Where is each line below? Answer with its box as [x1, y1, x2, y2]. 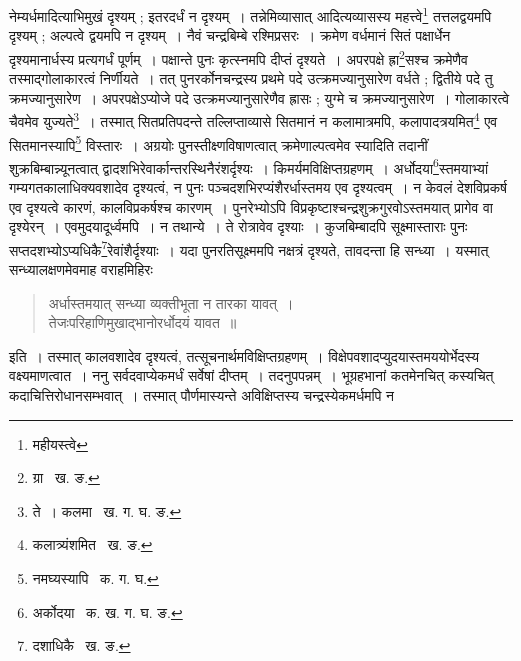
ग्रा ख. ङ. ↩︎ [32, 467, 100, 488]
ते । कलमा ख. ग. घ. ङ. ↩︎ [32, 500, 182, 521]
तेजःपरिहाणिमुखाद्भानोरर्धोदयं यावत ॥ [48, 312, 237, 333]
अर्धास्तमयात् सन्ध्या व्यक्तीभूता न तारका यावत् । [48, 292, 294, 313]
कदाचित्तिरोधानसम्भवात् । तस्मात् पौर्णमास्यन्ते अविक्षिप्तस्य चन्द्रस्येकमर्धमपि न [9, 385, 395, 406]
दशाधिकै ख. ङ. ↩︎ [32, 635, 131, 656]
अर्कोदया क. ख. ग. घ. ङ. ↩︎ [32, 601, 183, 622]
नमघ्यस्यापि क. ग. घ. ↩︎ [32, 568, 159, 588]
